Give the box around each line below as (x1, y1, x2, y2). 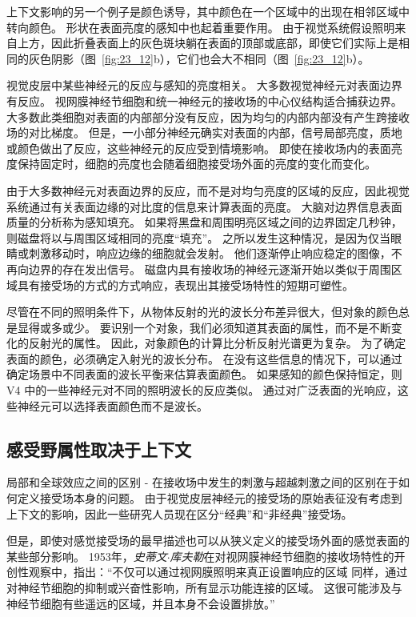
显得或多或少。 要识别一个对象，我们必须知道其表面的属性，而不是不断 (17, 319, 391, 335)
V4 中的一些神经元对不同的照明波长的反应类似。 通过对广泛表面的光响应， (6, 382, 398, 399)
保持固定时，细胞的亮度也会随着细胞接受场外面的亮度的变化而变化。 (17, 155, 376, 172)
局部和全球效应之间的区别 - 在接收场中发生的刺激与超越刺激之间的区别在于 (6, 474, 398, 491)
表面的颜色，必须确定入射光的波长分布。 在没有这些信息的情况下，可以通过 (6, 350, 402, 367)
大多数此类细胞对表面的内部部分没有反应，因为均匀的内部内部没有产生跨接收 (6, 108, 410, 125)
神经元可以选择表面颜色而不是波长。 (17, 397, 208, 414)
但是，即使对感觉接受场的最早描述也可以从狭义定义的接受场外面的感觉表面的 (6, 532, 410, 549)
